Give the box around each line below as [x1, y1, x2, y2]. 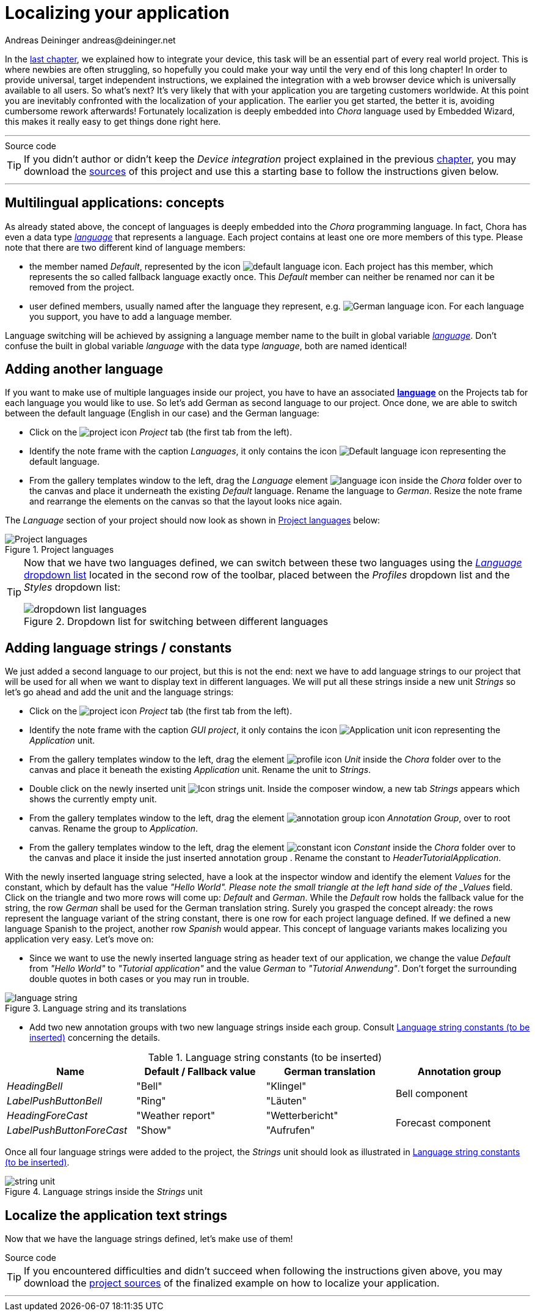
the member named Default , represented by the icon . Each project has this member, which [29, 261, 493, 272]
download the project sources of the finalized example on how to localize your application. [24, 1277, 440, 1290]
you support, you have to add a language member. [29, 311, 232, 322]
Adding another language [5, 361, 163, 377]
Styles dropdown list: [24, 581, 121, 594]
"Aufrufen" [266, 1124, 315, 1137]
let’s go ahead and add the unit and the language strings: [5, 687, 234, 698]
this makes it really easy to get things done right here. [5, 116, 221, 127]
